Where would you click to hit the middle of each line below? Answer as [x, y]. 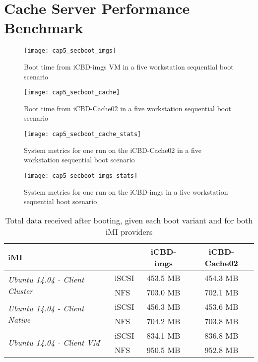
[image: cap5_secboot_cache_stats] [83, 134]
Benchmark [44, 28]
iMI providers [129, 231]
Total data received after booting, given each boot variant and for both [129, 220]
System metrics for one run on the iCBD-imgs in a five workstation [126, 191]
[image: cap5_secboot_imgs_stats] [81, 176]
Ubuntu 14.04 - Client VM [54, 343]
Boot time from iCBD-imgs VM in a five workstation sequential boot [129, 66]
